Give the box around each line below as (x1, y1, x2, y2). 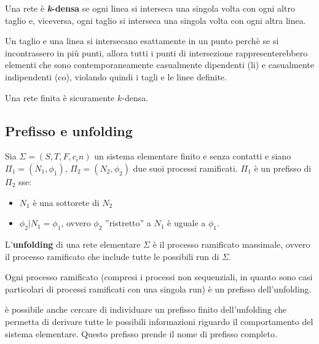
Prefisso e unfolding (5, 121, 133, 140)
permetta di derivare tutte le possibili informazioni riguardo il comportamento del (5, 315, 313, 327)
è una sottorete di (33, 196, 100, 208)
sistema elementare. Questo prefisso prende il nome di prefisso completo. (5, 327, 277, 340)
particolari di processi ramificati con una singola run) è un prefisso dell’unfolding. (5, 282, 312, 295)
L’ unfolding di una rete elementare (5, 237, 141, 250)
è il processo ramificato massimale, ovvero (152, 237, 310, 250)
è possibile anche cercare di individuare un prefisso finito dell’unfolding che (5, 303, 287, 316)
